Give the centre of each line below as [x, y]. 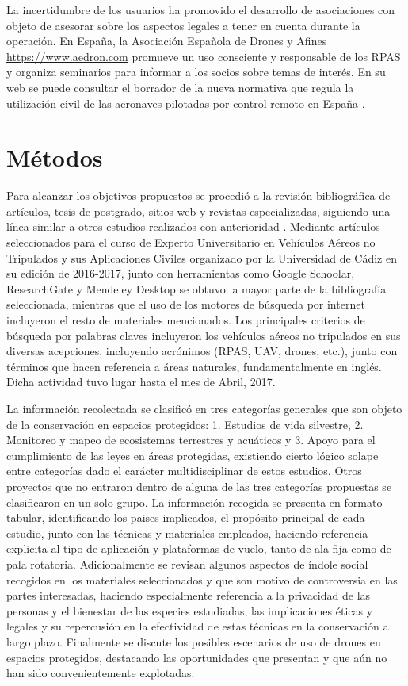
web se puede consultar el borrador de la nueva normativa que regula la [180, 87]
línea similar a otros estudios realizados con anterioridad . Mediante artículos [193, 226]
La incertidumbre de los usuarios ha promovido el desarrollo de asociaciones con [201, 10]
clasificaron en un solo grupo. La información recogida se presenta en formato [194, 502]
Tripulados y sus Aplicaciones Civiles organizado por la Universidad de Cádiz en [202, 257]
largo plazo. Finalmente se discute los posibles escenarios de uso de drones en [194, 641]
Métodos [55, 157]
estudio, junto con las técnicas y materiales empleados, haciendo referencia [187, 533]
